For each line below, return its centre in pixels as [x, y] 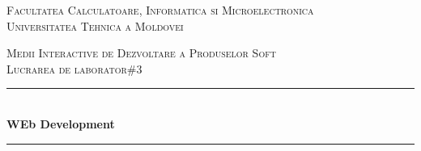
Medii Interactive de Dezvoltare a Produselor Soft [141, 53]
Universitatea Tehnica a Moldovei [95, 25]
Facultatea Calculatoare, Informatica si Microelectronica [160, 10]
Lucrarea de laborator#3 [74, 68]
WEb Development [61, 123]
